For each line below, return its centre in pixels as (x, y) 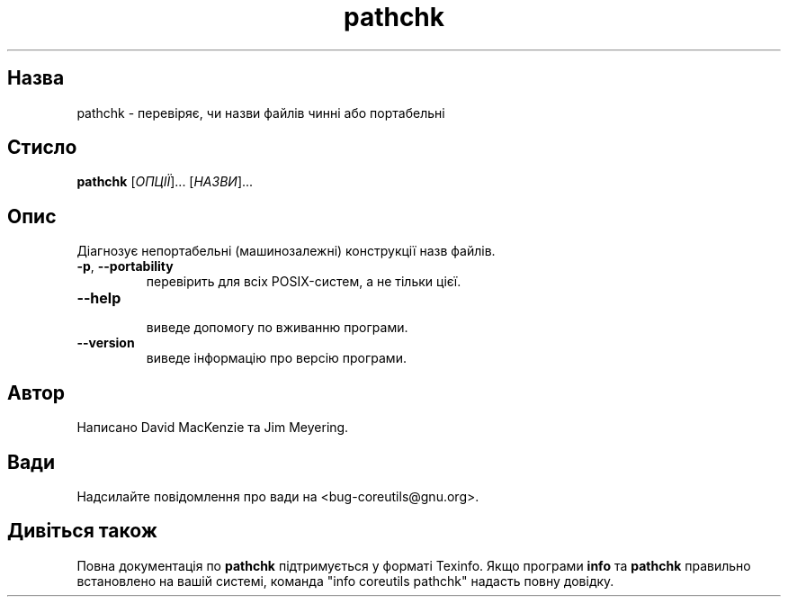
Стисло (42, 148)
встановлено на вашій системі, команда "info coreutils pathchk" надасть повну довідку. (345, 581)
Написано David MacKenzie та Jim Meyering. (213, 428)
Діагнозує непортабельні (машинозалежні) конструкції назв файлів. (286, 251)
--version (106, 343)
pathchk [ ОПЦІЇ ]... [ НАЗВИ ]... (165, 182)
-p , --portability (125, 266)
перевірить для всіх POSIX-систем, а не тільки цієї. (304, 282)
